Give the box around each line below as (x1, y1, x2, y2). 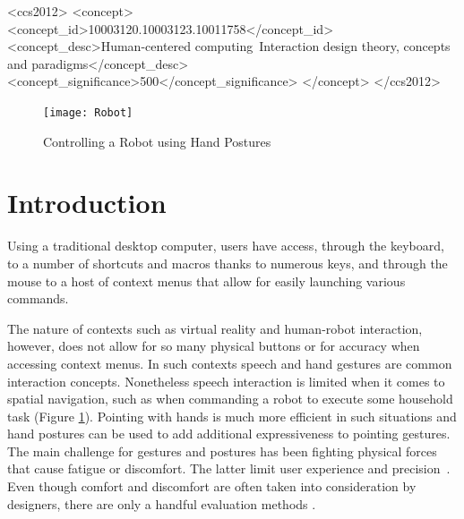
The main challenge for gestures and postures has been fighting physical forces (7, 441, 437, 460)
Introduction (7, 184, 167, 221)
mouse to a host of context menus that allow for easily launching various (7, 271, 406, 290)
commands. (7, 289, 69, 308)
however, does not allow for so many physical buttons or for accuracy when (7, 336, 420, 355)
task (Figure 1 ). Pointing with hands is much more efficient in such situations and (7, 406, 457, 425)
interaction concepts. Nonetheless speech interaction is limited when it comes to (7, 371, 445, 390)
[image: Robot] (43, 106, 133, 119)
